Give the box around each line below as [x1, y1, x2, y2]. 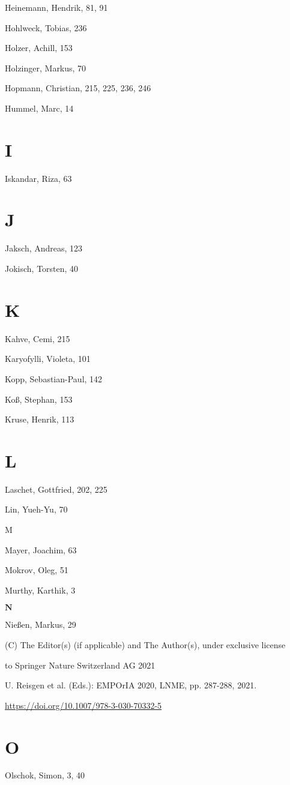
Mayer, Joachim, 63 [5, 543, 77, 556]
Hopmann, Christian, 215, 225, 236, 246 [5, 82, 151, 94]
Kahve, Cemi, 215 [5, 332, 70, 344]
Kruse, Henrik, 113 [5, 413, 74, 426]
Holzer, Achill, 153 [5, 41, 73, 54]
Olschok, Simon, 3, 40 [5, 769, 85, 781]
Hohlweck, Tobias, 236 [5, 21, 87, 34]
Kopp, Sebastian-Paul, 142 [5, 372, 103, 385]
